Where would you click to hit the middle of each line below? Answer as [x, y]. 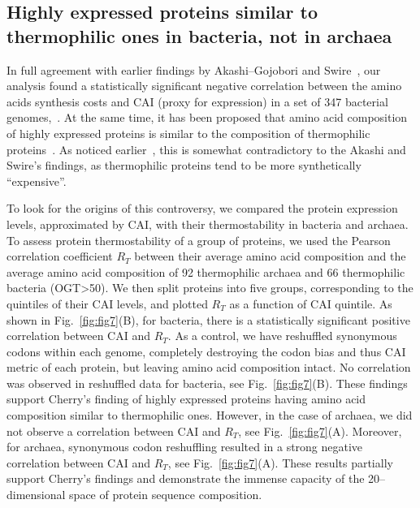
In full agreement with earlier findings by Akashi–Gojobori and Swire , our [194, 69]
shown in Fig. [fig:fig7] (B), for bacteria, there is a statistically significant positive [208, 319]
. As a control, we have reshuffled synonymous [282, 336]
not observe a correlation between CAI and [114, 431]
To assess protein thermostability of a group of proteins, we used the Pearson [199, 240]
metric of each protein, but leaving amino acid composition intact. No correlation [209, 367]
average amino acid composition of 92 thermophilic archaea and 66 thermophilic [206, 271]
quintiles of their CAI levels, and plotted [107, 303]
